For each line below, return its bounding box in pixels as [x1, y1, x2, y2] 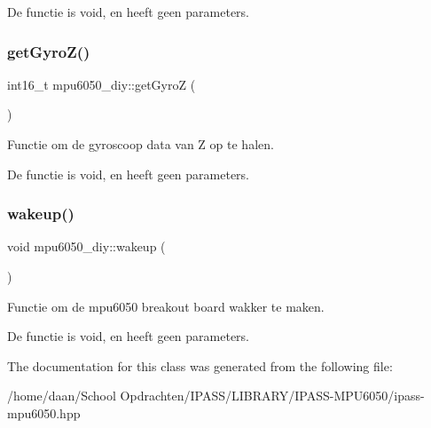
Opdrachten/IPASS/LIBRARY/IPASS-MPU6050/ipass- [120, 386, 425, 405]
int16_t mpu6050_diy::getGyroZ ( [7, 75, 196, 93]
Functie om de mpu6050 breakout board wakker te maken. [7, 297, 325, 315]
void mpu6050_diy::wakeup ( [7, 237, 166, 256]
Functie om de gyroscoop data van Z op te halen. [7, 135, 274, 153]
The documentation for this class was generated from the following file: [7, 356, 393, 375]
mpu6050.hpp [7, 403, 81, 422]
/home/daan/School [7, 386, 116, 405]
